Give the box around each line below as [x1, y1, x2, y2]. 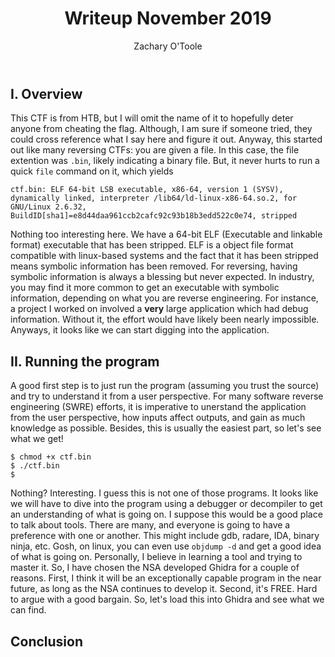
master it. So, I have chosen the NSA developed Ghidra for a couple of [10, 562, 300, 574]
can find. [10, 604, 47, 616]
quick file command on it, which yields [10, 165, 174, 177]
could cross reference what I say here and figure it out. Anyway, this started [10, 133, 323, 146]
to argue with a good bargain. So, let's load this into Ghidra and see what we [10, 593, 325, 606]
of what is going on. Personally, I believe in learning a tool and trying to [10, 551, 303, 563]
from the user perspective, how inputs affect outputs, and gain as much [10, 412, 306, 424]
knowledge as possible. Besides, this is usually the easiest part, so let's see [10, 422, 322, 434]
